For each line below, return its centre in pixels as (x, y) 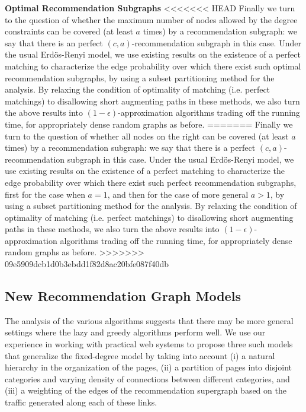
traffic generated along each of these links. (81, 402)
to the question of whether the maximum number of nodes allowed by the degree (151, 19)
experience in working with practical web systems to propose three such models (149, 344)
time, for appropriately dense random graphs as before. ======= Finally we (149, 124)
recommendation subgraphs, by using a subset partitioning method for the (140, 77)
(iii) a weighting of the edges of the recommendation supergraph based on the (146, 390)
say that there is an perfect (54, 42)
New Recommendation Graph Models (123, 296)
